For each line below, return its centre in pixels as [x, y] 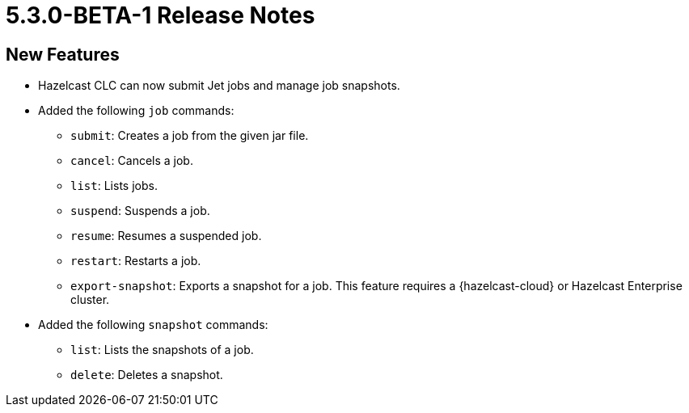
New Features [63, 54]
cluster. [90, 300]
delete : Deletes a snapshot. [147, 375]
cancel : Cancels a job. [132, 161]
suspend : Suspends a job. [140, 211]
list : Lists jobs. [114, 186]
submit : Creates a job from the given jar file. [190, 136]
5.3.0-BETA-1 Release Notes [161, 15]
